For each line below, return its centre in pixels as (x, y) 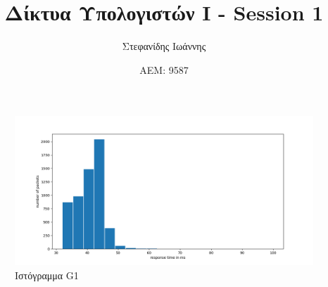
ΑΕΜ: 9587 (164, 69)
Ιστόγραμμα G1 (47, 275)
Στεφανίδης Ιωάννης (164, 46)
